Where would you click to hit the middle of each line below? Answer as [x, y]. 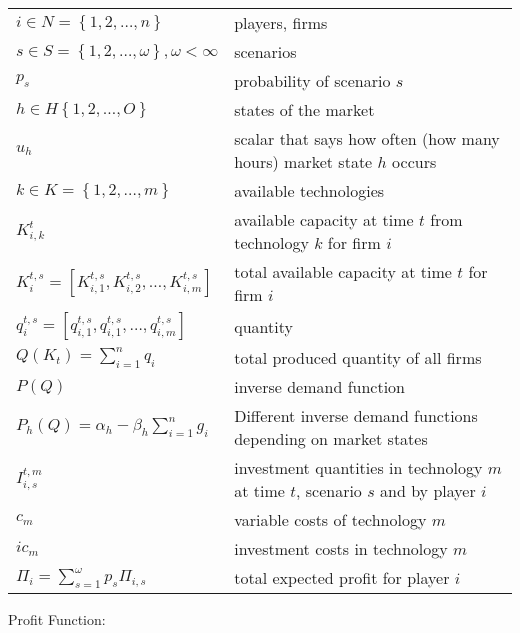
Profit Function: [57, 619]
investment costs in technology [341, 548]
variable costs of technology [330, 519]
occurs [414, 161]
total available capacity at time [343, 271]
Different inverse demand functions [356, 415]
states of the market [304, 109]
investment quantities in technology [358, 467]
